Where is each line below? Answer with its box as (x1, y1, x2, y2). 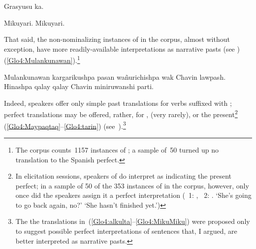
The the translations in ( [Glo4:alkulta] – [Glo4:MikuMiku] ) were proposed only (15, 216, 250, 226)
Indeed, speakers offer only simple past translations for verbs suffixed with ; (4, 97, 232, 108)
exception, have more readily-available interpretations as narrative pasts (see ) (4, 43, 240, 54)
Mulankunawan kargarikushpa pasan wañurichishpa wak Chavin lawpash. (4, 71, 226, 82)
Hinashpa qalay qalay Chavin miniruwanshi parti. (4, 81, 154, 92)
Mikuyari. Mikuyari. (4, 17, 65, 28)
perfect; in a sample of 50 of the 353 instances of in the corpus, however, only (15, 180, 249, 190)
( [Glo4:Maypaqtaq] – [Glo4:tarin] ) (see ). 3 (4, 119, 126, 131)
